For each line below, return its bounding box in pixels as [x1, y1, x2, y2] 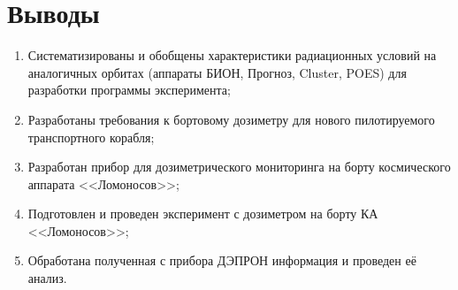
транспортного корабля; [27, 127, 155, 146]
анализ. [27, 269, 67, 287]
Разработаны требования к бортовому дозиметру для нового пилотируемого [27, 110, 435, 128]
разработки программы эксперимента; [27, 80, 231, 99]
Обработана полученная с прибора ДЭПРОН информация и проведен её [27, 251, 416, 270]
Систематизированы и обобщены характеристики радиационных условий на [27, 46, 437, 65]
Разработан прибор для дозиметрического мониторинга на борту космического [27, 157, 451, 176]
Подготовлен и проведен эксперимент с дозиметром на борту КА [27, 204, 378, 223]
